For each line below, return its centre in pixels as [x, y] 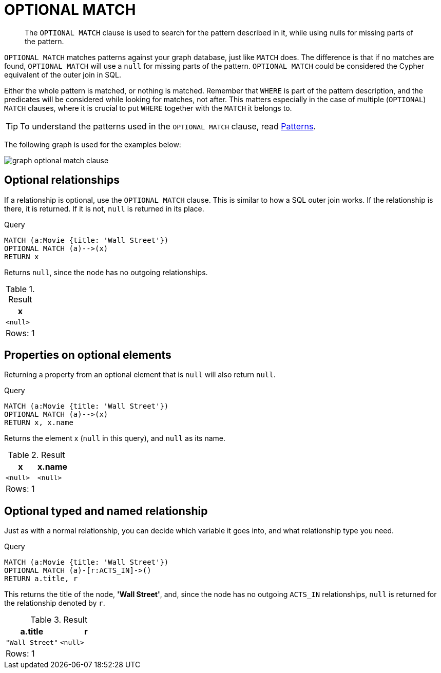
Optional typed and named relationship [106, 511]
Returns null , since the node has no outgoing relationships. [106, 272]
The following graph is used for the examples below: [93, 144]
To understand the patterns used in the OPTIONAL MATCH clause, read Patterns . [168, 126]
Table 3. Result [59, 620]
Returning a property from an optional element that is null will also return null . [140, 375]
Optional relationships [62, 180]
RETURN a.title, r [41, 579]
